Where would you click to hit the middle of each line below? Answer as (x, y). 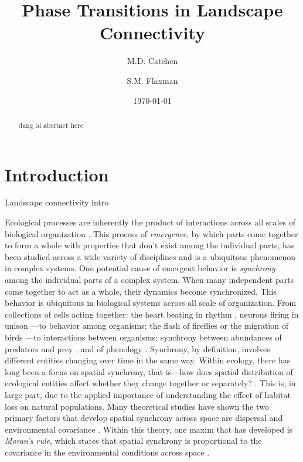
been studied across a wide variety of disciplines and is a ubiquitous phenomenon (150, 256)
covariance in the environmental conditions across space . (107, 452)
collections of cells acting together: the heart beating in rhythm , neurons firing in (152, 314)
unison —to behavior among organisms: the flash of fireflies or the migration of (147, 326)
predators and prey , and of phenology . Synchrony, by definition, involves (137, 348)
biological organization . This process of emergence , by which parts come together (151, 233)
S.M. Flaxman (152, 80)
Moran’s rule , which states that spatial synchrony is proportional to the (133, 441)
